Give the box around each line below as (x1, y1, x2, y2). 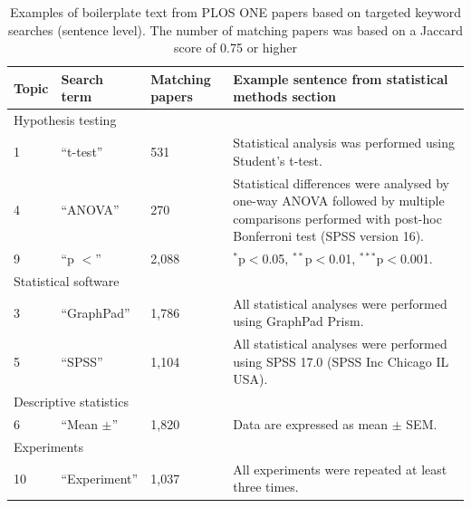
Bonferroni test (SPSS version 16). (233, 226, 424, 245)
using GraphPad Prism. (233, 312, 364, 331)
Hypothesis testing (14, 110, 117, 129)
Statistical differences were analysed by (233, 173, 449, 192)
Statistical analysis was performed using (233, 133, 455, 152)
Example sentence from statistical (233, 69, 448, 88)
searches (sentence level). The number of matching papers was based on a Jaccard (7, 20, 463, 39)
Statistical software (14, 271, 120, 290)
